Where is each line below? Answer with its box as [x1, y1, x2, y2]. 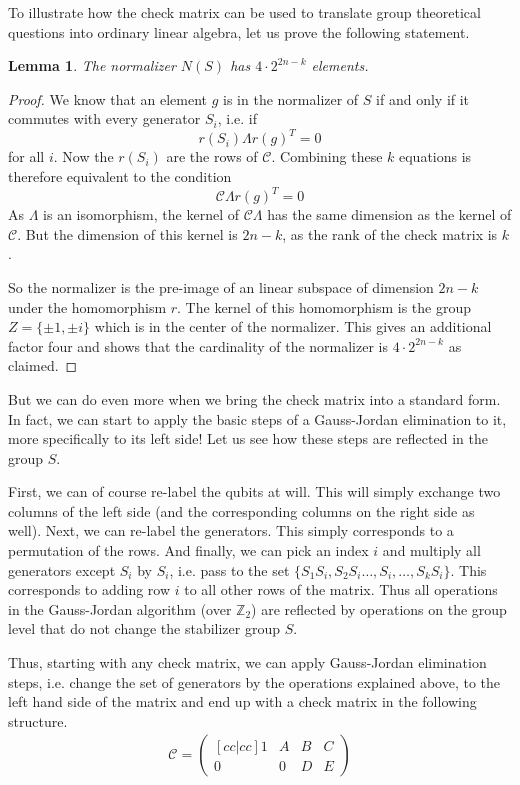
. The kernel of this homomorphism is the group [177, 296, 472, 317]
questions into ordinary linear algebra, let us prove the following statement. [8, 21, 470, 42]
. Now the [53, 146, 114, 167]
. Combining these [271, 146, 383, 167]
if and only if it [376, 88, 470, 109]
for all [8, 146, 45, 167]
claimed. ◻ [8, 355, 78, 376]
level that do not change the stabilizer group [8, 618, 280, 639]
